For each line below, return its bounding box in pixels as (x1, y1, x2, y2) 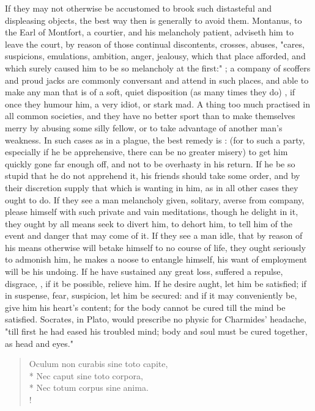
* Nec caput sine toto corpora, (29, 369, 143, 382)
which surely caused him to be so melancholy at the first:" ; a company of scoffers (5, 61, 311, 74)
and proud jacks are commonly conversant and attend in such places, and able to (5, 73, 309, 86)
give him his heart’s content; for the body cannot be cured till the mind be (5, 300, 286, 313)
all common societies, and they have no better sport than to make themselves (5, 109, 295, 122)
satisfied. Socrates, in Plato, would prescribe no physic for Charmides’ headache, (5, 313, 306, 326)
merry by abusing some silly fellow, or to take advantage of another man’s (5, 121, 283, 134)
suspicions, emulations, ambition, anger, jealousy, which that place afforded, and (5, 49, 306, 62)
